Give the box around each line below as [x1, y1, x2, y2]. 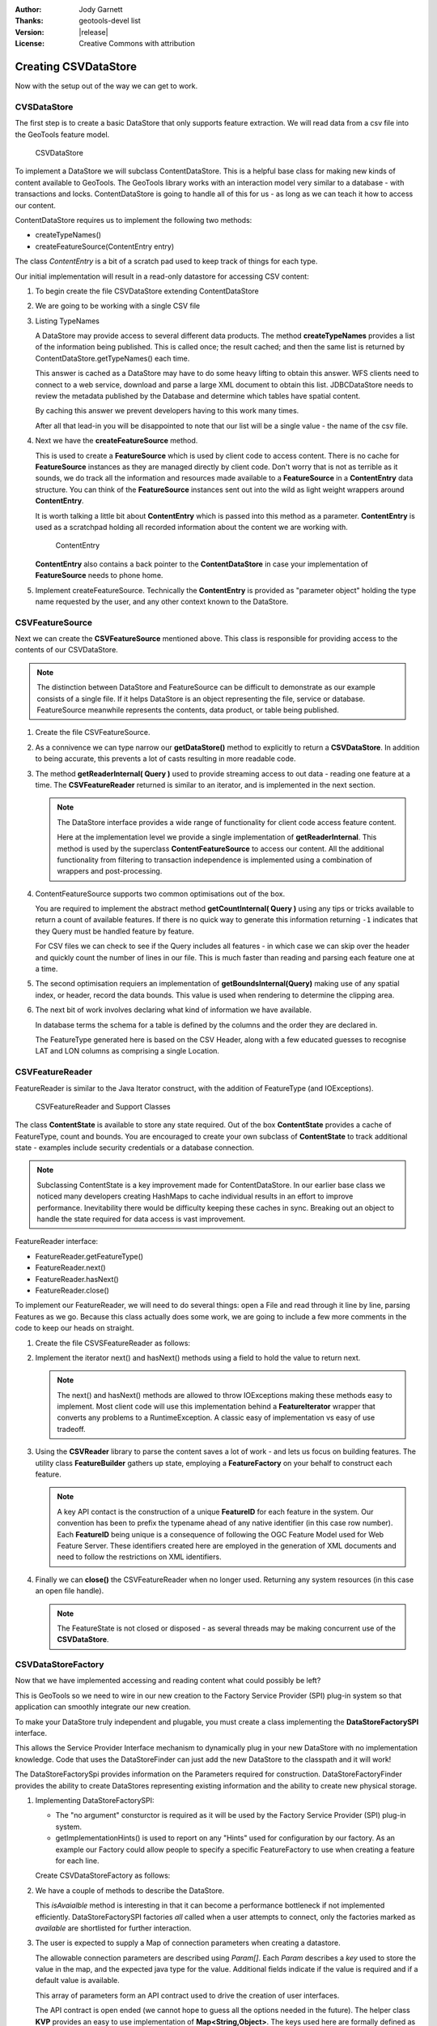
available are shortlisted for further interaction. [35, 1923, 192, 1933]
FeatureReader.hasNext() [35, 1274, 119, 1284]
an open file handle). [35, 1586, 104, 1596]
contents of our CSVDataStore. [15, 645, 119, 655]
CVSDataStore [15, 101, 74, 113]
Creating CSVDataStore [15, 59, 138, 73]
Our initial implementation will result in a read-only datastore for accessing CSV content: [15, 271, 309, 281]
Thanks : [15, 16, 44, 26]
